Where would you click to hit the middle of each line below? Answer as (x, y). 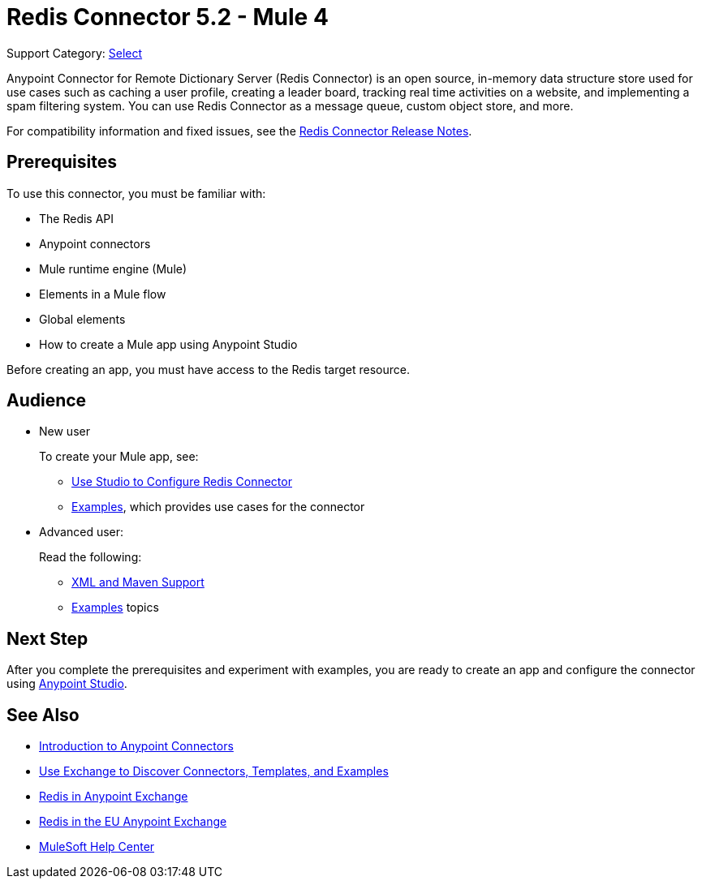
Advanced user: (82, 532)
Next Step (47, 638)
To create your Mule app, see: (119, 457)
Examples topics (115, 608)
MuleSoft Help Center (97, 847)
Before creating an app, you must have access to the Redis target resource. (208, 369)
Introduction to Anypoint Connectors (136, 746)
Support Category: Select (75, 53)
